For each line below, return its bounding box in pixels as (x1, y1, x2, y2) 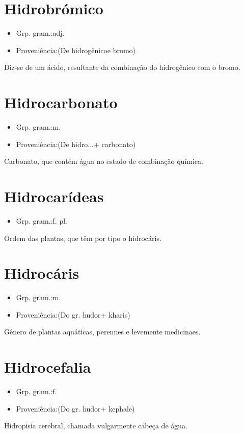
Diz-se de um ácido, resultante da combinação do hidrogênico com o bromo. (4, 62, 240, 73)
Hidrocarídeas (4, 186, 104, 206)
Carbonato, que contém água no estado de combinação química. (4, 156, 203, 166)
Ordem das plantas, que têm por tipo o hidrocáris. (4, 232, 161, 243)
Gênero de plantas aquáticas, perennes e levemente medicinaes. (4, 326, 201, 337)
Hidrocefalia (4, 356, 91, 377)
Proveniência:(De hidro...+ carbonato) (16, 138, 136, 149)
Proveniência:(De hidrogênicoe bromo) (16, 44, 136, 55)
